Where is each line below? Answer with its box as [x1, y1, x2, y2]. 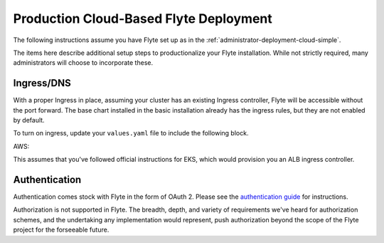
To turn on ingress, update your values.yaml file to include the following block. [13, 129, 249, 138]
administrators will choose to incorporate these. [13, 58, 153, 67]
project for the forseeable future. [13, 225, 110, 234]
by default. [13, 116, 46, 125]
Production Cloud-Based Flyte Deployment [13, 11, 273, 26]
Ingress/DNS [13, 77, 71, 89]
